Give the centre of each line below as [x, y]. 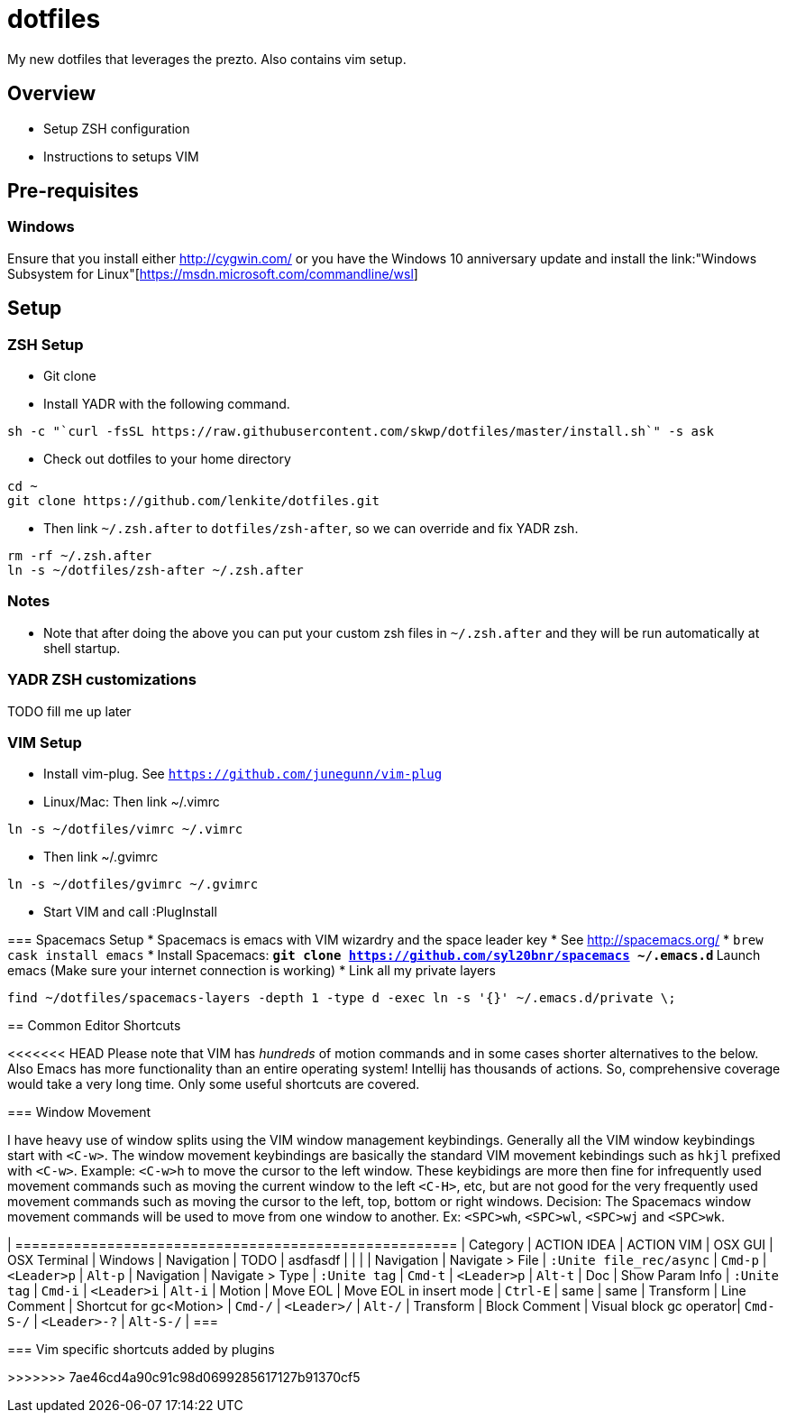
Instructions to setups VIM [121, 156]
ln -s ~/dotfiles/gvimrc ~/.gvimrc [133, 885]
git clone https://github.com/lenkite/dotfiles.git [194, 501]
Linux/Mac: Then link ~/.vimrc [132, 802]
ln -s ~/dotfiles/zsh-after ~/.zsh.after [156, 571]
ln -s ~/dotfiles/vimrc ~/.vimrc [125, 830]
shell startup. [82, 648]
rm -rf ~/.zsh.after [80, 556]
